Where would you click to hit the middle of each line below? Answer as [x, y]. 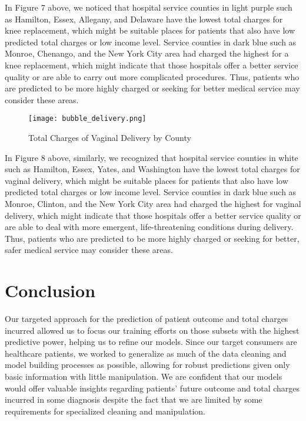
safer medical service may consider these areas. [89, 250]
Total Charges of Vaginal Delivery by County [110, 137]
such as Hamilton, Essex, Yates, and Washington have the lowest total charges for [152, 169]
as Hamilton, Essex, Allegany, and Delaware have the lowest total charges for [144, 19]
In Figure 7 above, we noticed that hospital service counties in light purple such [149, 7]
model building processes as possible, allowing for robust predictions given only [147, 365]
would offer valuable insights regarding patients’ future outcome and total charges [152, 388]
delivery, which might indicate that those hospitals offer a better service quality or [153, 215]
